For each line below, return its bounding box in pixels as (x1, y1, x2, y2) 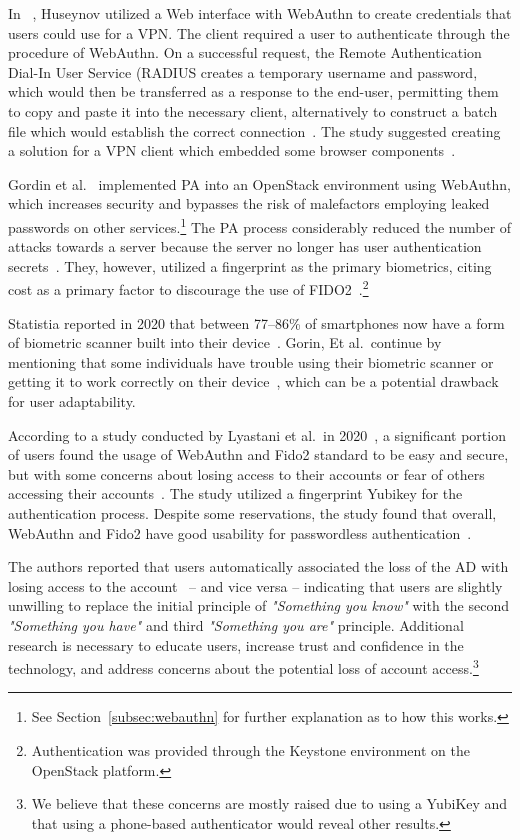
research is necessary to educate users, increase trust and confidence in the (8, 634, 464, 655)
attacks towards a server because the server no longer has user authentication (8, 236, 482, 257)
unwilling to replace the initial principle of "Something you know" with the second (8, 595, 510, 616)
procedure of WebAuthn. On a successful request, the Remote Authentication (8, 42, 482, 63)
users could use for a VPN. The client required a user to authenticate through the (8, 22, 510, 43)
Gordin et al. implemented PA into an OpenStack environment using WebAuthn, (8, 173, 511, 194)
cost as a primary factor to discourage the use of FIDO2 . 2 (8, 276, 369, 300)
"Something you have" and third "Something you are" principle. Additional (8, 614, 464, 635)
